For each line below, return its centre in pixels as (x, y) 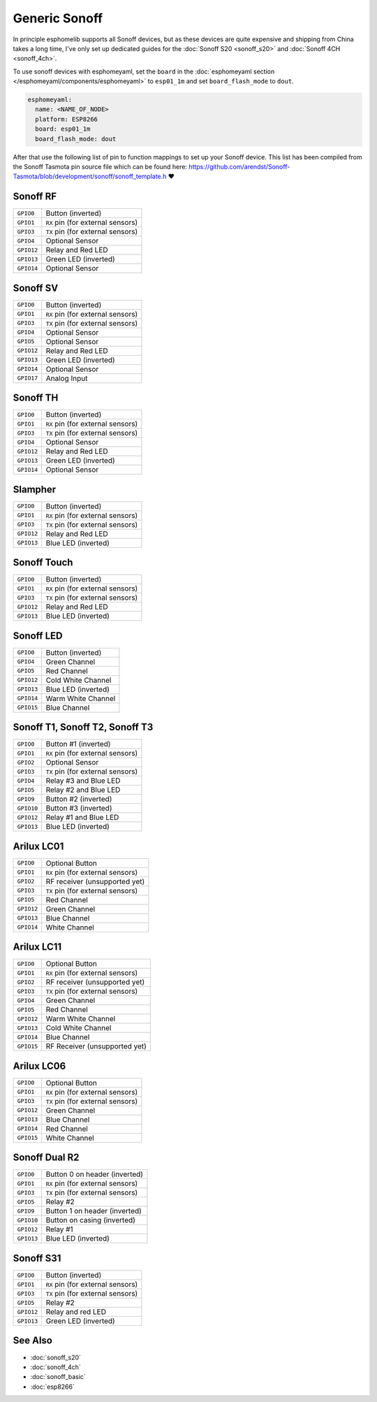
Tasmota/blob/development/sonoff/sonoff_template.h (90, 176)
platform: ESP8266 (66, 119)
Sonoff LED (38, 636)
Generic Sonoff (58, 18)
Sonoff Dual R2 (46, 1158)
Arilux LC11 (37, 947)
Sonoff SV (36, 288)
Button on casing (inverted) (91, 1220)
